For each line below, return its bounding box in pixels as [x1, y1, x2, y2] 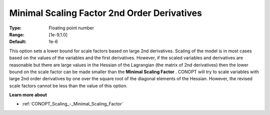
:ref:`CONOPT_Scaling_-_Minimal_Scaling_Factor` [21, 101, 123, 107]
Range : [9, 31, 24, 37]
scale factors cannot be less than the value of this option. [9, 83, 127, 89]
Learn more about [9, 92, 47, 98]
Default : [9, 39, 27, 45]
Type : [9, 25, 22, 31]
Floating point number [48, 25, 94, 31]
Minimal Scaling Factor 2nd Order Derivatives [9, 7, 202, 18]
